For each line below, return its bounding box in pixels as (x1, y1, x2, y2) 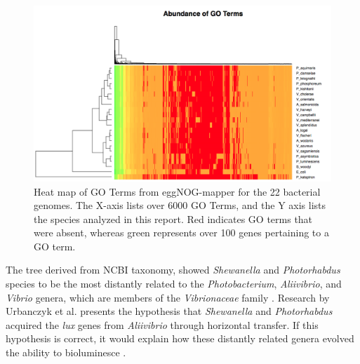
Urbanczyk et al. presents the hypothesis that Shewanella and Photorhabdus (6, 304, 333, 318)
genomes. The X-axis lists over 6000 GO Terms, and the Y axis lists (34, 198, 326, 213)
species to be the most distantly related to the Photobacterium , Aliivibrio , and (6, 276, 342, 291)
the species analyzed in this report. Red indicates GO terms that (34, 211, 313, 226)
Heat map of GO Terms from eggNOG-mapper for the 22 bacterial (34, 184, 321, 198)
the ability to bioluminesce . (6, 345, 126, 360)
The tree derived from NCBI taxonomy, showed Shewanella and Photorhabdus (6, 262, 340, 277)
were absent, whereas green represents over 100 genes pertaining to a (34, 225, 329, 240)
